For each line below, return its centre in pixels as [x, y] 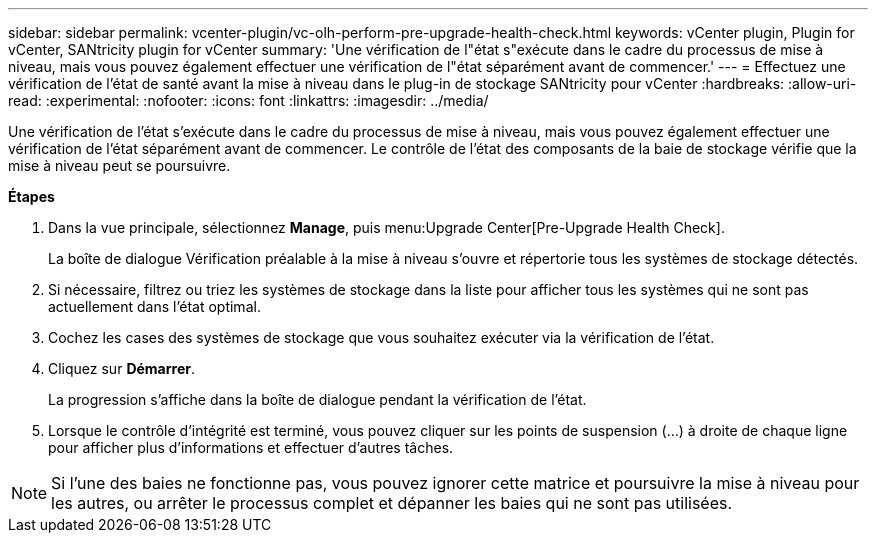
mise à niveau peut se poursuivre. [119, 165]
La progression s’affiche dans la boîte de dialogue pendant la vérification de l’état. [317, 399]
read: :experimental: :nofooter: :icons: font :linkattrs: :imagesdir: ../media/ [248, 100]
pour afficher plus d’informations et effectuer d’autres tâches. [251, 447]
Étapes [31, 196]
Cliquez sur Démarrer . [121, 368]
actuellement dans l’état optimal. [154, 306]
